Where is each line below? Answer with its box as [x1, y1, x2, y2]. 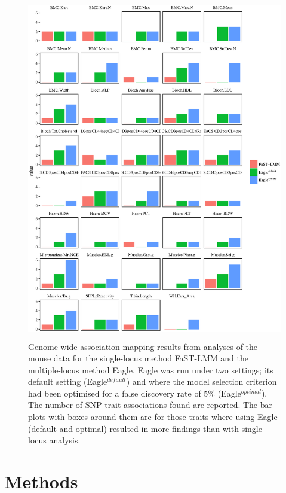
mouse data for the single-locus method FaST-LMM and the [28, 352, 248, 364]
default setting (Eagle [28, 375, 107, 388]
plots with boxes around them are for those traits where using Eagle [28, 410, 278, 423]
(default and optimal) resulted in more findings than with [28, 422, 239, 434]
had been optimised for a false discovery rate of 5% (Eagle [28, 387, 241, 399]
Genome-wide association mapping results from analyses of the [28, 340, 258, 352]
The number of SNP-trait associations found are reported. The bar [28, 398, 273, 411]
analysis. [49, 434, 81, 446]
